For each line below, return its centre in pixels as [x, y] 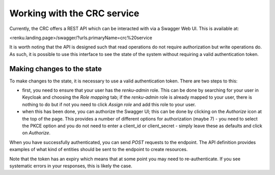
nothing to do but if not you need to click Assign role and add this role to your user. [109, 104]
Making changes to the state [56, 69]
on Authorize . [36, 133]
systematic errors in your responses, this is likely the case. [71, 166]
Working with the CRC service [74, 13]
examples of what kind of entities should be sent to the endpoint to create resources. [99, 150]
